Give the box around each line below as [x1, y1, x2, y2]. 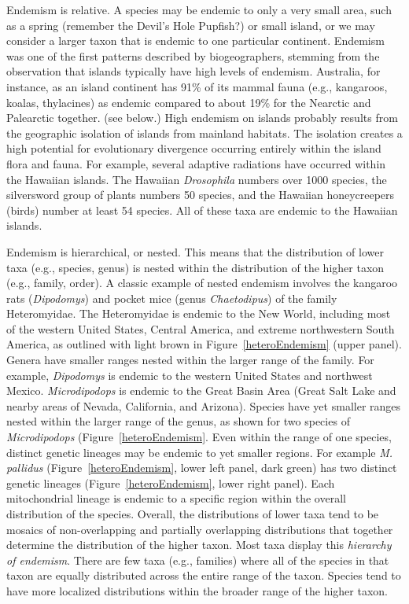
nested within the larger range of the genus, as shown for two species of [6, 413, 350, 429]
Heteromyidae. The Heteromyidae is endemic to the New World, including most [6, 305, 391, 322]
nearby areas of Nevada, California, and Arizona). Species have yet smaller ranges [6, 397, 401, 414]
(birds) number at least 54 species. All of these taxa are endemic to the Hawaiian [6, 201, 398, 218]
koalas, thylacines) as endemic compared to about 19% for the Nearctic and [6, 94, 371, 110]
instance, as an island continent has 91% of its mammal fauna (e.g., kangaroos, [6, 78, 388, 94]
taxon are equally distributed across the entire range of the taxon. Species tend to [6, 567, 401, 584]
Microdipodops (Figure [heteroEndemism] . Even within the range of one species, [6, 429, 392, 445]
